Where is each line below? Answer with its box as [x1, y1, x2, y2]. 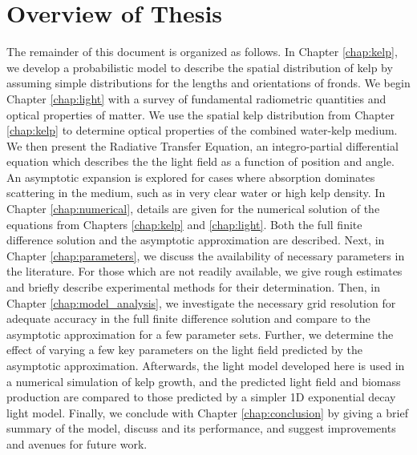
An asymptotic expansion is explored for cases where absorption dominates [6, 168, 375, 185]
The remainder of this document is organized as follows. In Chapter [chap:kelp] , [6, 43, 398, 60]
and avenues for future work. [6, 435, 148, 452]
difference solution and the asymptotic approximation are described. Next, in [6, 232, 385, 248]
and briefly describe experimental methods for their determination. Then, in [6, 279, 380, 296]
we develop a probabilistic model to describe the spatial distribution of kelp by [6, 58, 393, 75]
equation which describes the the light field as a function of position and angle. [6, 153, 395, 170]
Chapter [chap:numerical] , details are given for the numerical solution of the [6, 200, 380, 217]
